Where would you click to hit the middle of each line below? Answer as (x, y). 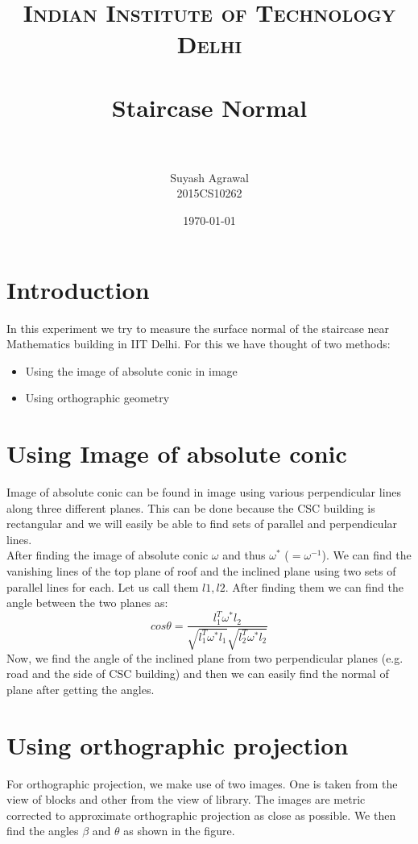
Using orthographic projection (178, 744)
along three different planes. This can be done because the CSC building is (191, 507)
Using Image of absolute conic (177, 453)
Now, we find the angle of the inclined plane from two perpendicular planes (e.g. (205, 657)
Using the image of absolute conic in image (131, 370)
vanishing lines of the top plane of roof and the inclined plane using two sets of (201, 571)
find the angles (43, 831)
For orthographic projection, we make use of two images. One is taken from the (202, 783)
